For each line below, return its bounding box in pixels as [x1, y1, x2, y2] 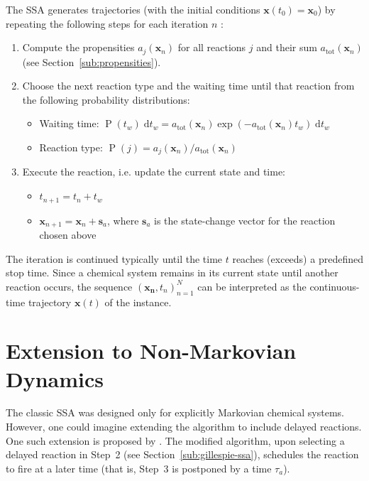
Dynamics [6, 364, 104, 393]
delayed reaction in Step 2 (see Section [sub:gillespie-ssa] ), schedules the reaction [6, 447, 359, 462]
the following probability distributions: [22, 92, 190, 107]
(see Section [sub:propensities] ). [22, 54, 161, 69]
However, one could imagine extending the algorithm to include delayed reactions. [6, 419, 362, 434]
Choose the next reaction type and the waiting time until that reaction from [22, 78, 355, 93]
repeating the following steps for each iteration [6, 16, 209, 31]
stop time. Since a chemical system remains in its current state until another [6, 265, 338, 280]
